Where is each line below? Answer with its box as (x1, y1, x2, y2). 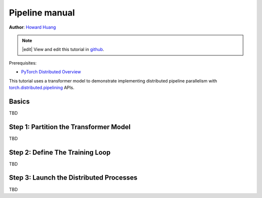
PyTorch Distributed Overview (21, 69, 81, 75)
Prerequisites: (9, 60, 37, 66)
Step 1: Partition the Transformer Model (9, 123, 131, 131)
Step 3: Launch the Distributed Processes (9, 174, 138, 182)
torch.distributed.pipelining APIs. (9, 84, 75, 90)
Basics (9, 97, 30, 105)
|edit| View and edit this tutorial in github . (22, 47, 104, 52)
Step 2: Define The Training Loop (9, 148, 111, 156)
